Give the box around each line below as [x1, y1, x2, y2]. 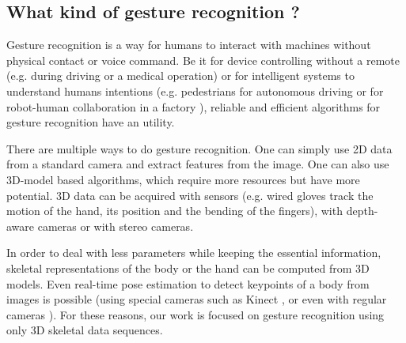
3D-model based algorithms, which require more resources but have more [6, 171, 360, 187]
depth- [346, 202, 378, 219]
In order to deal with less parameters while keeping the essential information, [6, 244, 381, 261]
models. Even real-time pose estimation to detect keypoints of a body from [6, 275, 370, 292]
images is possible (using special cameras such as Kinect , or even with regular [6, 291, 387, 307]
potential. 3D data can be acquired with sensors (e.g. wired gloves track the [6, 187, 374, 203]
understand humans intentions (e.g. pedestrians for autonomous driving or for [6, 82, 384, 99]
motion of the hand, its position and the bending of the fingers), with [6, 202, 343, 219]
